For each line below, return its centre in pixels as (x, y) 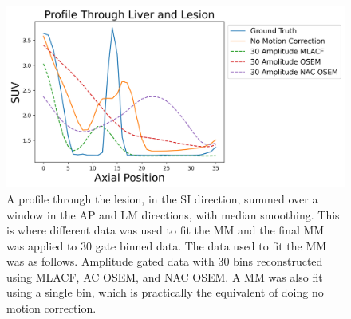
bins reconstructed (278, 261)
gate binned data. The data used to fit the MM (211, 245)
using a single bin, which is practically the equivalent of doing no (165, 292)
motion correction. (51, 308)
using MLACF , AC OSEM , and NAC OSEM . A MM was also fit (165, 276)
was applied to (42, 245)
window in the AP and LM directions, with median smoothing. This (173, 214)
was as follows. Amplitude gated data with (110, 261)
